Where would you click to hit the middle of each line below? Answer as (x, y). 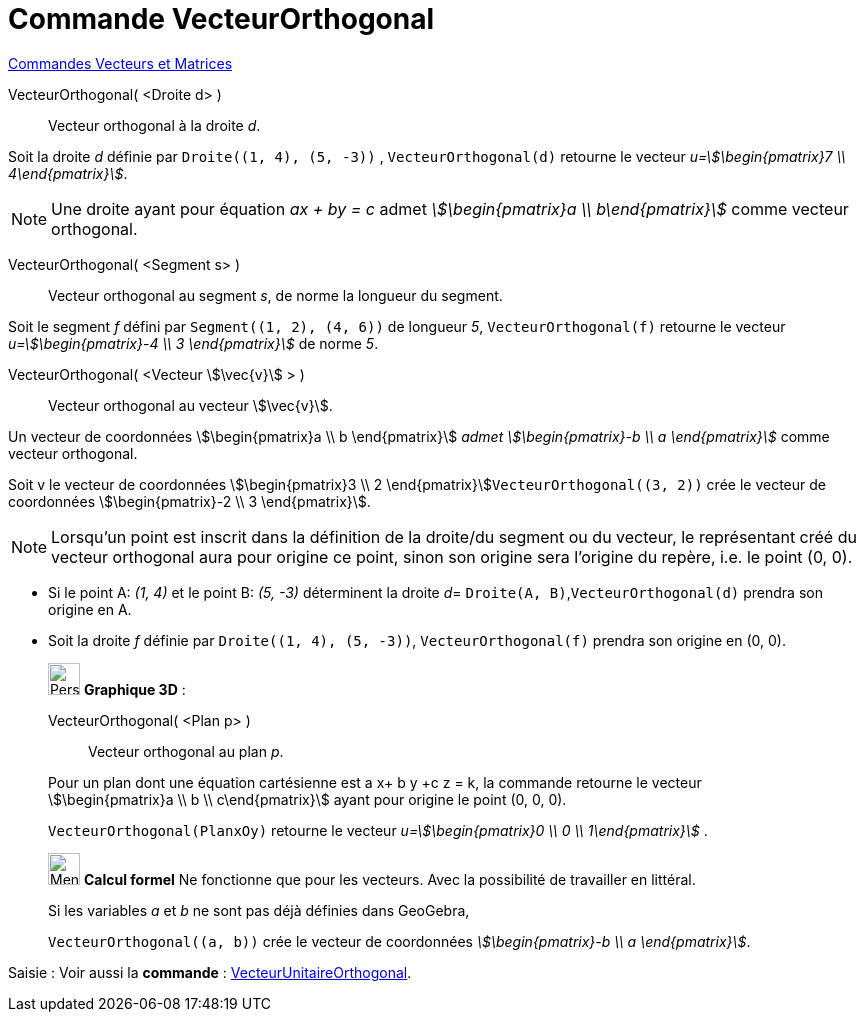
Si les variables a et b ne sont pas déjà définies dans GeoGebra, (259, 910)
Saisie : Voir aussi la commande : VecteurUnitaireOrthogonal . (210, 972)
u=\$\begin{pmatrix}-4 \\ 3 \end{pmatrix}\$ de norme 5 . (193, 343)
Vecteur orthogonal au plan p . (186, 751)
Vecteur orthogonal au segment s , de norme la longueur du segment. (275, 295)
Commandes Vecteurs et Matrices (120, 63)
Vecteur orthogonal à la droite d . (154, 125)
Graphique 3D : (134, 689)
